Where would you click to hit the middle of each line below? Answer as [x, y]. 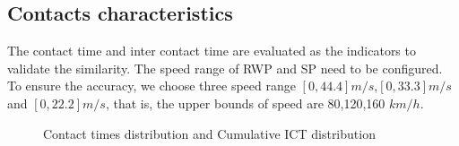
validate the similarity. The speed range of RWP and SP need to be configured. [225, 68]
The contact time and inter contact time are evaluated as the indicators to [212, 51]
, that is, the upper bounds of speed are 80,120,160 [245, 103]
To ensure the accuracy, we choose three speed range [152, 86]
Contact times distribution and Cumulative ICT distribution [209, 133]
